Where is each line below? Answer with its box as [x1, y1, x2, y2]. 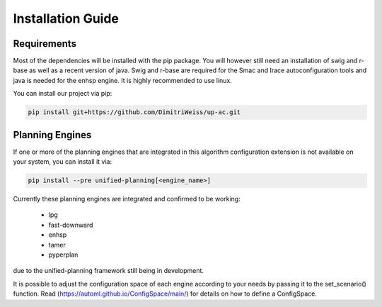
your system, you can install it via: [13, 157, 112, 166]
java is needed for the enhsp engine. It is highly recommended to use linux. [13, 76, 233, 84]
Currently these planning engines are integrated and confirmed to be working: [13, 195, 241, 203]
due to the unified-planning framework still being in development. [13, 267, 204, 275]
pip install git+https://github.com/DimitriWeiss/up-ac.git [28, 108, 241, 116]
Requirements [13, 38, 77, 50]
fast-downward [48, 221, 93, 229]
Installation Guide [13, 11, 120, 26]
